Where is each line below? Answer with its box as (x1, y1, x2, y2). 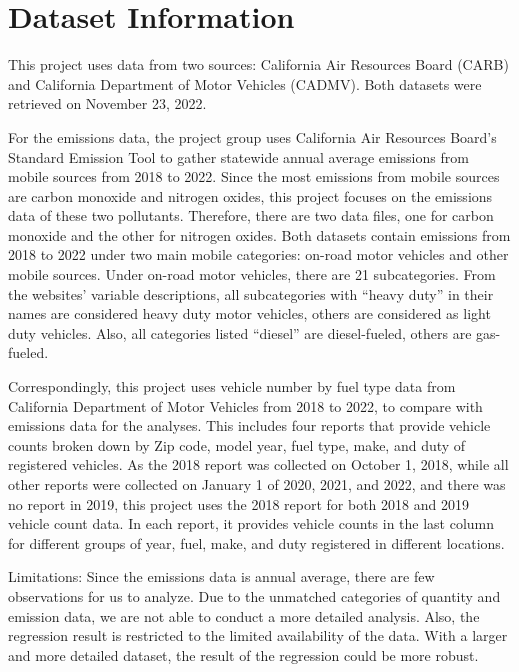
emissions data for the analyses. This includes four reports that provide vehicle (8, 415, 491, 436)
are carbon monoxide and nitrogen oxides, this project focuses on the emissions (8, 185, 493, 206)
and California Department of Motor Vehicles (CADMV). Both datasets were (8, 73, 482, 94)
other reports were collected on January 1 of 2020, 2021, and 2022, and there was (8, 474, 506, 494)
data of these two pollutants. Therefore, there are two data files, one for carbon (8, 205, 494, 226)
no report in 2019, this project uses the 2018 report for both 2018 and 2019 (8, 493, 469, 514)
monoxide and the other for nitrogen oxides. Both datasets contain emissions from (8, 224, 511, 245)
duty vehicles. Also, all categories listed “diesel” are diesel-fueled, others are (8, 322, 472, 343)
